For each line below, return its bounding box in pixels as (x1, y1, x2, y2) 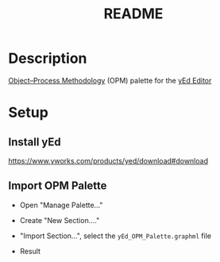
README (103, 5, 164, 23)
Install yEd (8, 135, 61, 148)
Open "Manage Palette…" (19, 200, 103, 210)
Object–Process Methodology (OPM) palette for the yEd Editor (8, 75, 212, 85)
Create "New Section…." (19, 215, 100, 225)
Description (8, 49, 87, 67)
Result (19, 246, 41, 256)
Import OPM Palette (8, 179, 107, 193)
